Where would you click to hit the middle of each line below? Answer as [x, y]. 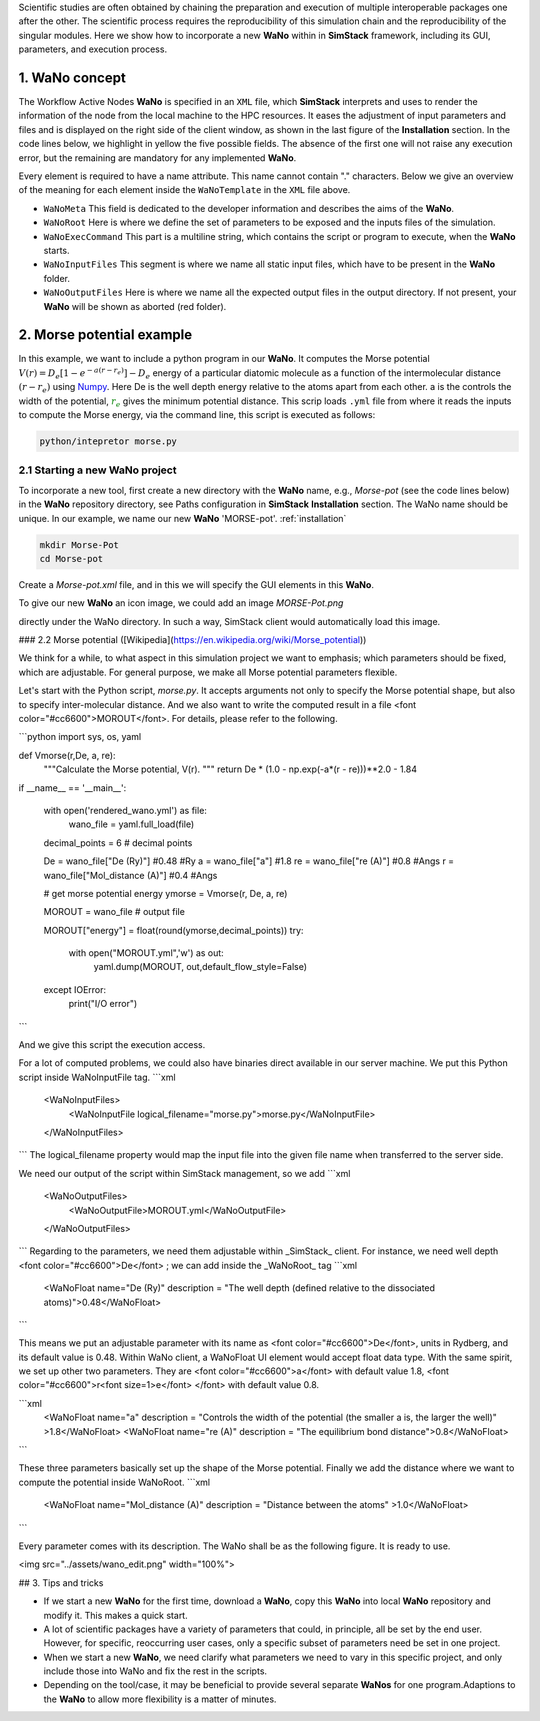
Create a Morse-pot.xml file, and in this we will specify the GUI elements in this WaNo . [196, 584]
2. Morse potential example [105, 335]
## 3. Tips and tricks [61, 1582]
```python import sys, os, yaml [80, 737]
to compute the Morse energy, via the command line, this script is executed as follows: [197, 415]
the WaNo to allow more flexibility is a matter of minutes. [160, 1699]
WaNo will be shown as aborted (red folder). [135, 306]
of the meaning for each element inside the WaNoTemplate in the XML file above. [184, 190]
